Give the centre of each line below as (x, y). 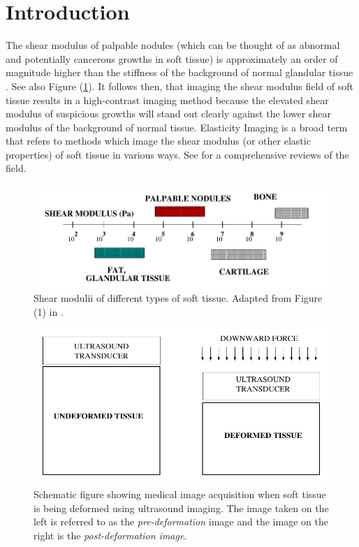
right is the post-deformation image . (110, 535)
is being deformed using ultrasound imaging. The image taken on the (181, 508)
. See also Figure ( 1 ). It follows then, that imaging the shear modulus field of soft (180, 86)
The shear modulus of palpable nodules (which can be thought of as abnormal (173, 45)
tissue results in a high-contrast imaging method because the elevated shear (167, 100)
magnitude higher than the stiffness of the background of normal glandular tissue (179, 72)
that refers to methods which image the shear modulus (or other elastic (158, 141)
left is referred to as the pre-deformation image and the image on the (181, 522)
